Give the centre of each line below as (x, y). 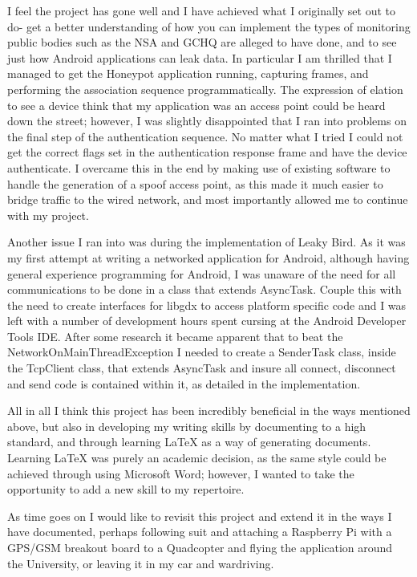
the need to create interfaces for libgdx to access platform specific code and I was (207, 305)
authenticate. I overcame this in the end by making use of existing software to (199, 167)
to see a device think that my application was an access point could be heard (196, 105)
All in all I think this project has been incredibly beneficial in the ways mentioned (209, 410)
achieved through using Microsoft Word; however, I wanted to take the (181, 473)
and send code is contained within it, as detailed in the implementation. (184, 383)
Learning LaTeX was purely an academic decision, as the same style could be (197, 458)
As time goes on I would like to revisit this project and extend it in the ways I (200, 516)
